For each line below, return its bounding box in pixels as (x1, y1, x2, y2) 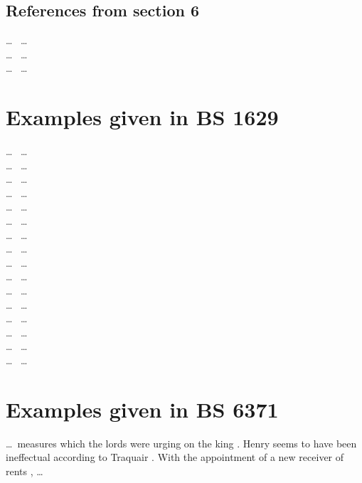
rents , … (6, 463, 43, 478)
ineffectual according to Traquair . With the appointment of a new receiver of (6, 450, 344, 465)
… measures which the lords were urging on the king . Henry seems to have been (6, 435, 357, 450)
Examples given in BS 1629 (6, 102, 279, 132)
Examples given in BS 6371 (6, 394, 279, 423)
